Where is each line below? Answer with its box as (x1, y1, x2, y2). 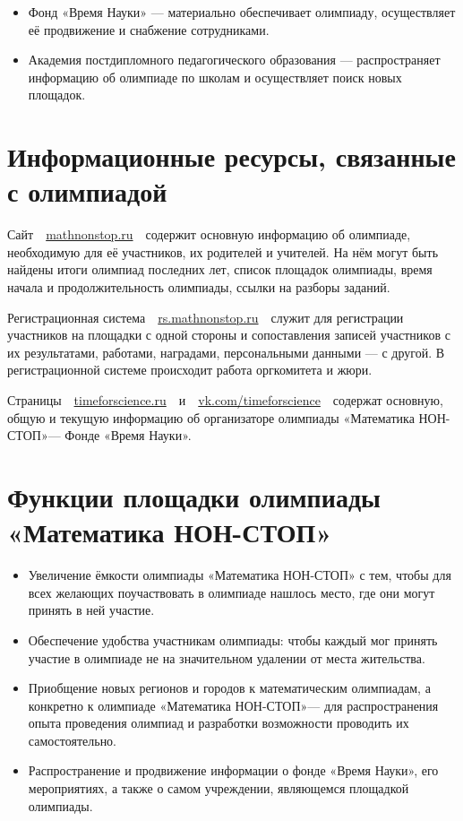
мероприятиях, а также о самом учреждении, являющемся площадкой (28, 779, 409, 798)
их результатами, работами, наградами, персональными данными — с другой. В (7, 342, 445, 361)
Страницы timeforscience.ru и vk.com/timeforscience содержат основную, (7, 391, 443, 410)
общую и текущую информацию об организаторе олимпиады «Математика (7, 408, 415, 427)
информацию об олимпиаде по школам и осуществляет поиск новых (28, 67, 402, 86)
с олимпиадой (7, 173, 167, 210)
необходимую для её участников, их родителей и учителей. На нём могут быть (7, 242, 439, 261)
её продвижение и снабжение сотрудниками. (28, 20, 270, 39)
